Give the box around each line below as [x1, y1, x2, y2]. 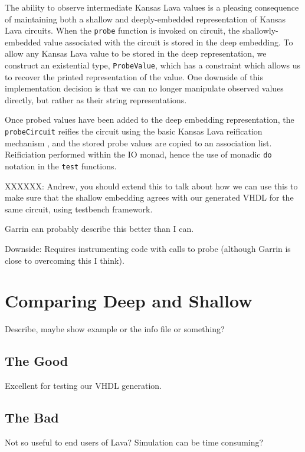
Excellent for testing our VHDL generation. [5, 379, 162, 392]
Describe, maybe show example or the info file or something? [5, 323, 225, 335]
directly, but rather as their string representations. [5, 93, 187, 106]
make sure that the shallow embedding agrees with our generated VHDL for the [5, 191, 294, 204]
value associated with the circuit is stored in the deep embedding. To [44, 35, 293, 48]
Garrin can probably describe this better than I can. [5, 222, 194, 235]
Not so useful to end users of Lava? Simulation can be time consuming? [5, 435, 264, 448]
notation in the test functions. [5, 159, 117, 172]
